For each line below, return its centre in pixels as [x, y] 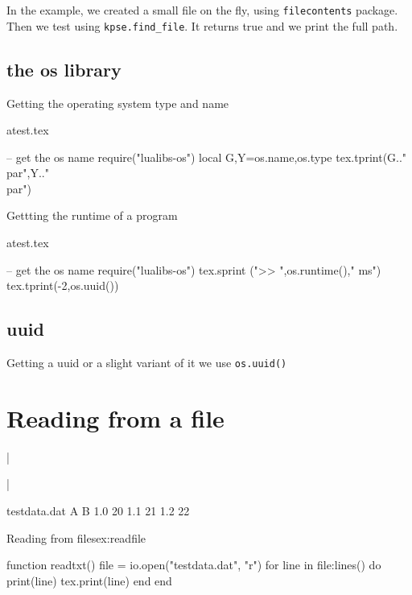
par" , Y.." [28, 173]
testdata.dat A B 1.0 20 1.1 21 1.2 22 [98, 511]
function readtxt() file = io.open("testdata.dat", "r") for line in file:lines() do [194, 565]
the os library [64, 69]
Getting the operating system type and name [118, 103]
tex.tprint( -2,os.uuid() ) [63, 285]
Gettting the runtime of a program [92, 215]
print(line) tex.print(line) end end [89, 580]
